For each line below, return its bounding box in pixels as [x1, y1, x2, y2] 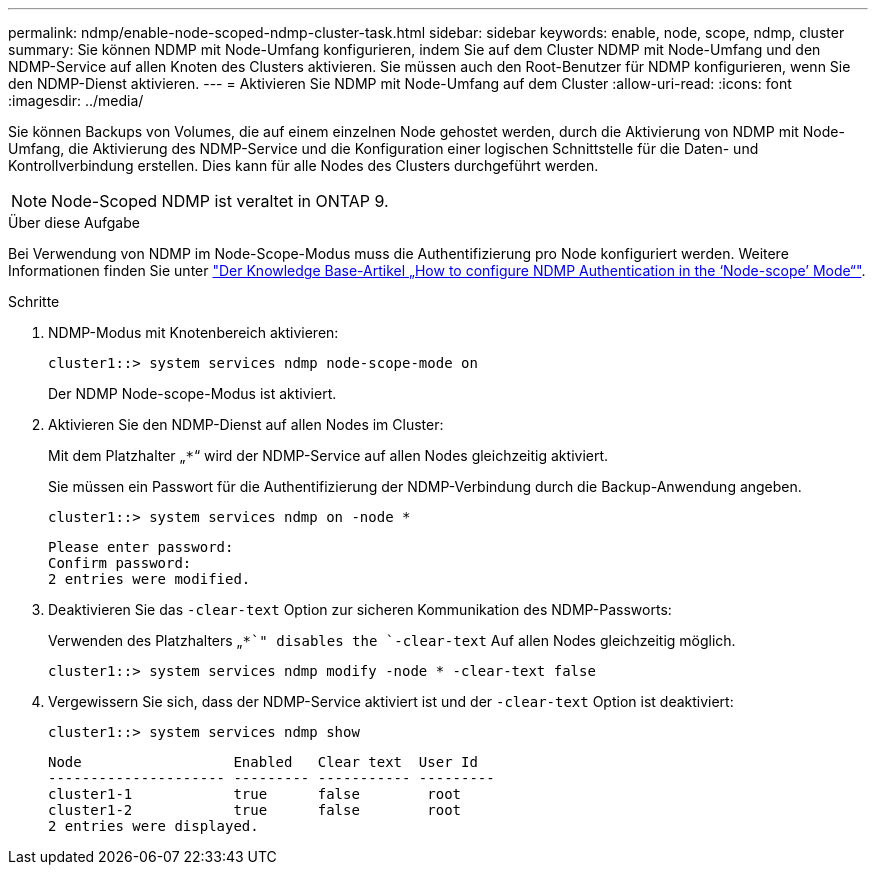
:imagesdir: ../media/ [8, 92, 144, 109]
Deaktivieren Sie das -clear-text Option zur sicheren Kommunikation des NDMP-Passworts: [48, 601, 672, 618]
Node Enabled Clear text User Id [48, 754, 478, 770]
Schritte [8, 293, 60, 310]
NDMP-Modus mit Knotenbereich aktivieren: [48, 324, 339, 341]
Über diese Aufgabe [8, 214, 140, 231]
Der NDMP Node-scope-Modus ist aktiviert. [48, 385, 337, 402]
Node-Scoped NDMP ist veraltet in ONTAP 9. [51, 191, 389, 211]
